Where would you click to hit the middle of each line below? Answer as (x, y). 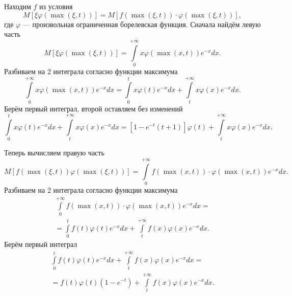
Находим (18, 6)
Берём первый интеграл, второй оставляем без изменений (94, 108)
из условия (56, 6)
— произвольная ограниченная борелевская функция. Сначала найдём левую (142, 24)
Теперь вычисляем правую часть (54, 153)
